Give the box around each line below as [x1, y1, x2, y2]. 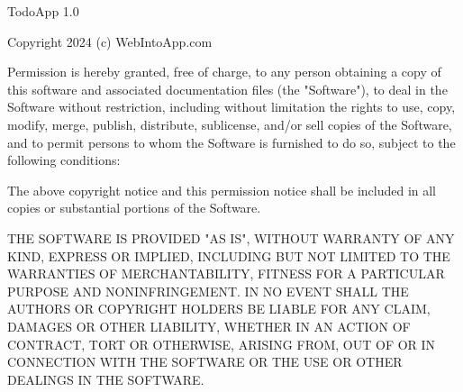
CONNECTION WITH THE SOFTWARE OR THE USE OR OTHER [7, 352, 403, 371]
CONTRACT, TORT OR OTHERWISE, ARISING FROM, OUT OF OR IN [7, 334, 436, 353]
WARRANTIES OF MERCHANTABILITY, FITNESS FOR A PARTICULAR [7, 264, 445, 283]
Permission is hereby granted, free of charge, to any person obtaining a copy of [7, 62, 441, 81]
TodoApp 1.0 [7, 2, 79, 20]
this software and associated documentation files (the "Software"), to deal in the [7, 79, 448, 98]
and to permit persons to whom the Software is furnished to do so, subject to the [7, 132, 456, 151]
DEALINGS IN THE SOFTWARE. [7, 369, 204, 388]
